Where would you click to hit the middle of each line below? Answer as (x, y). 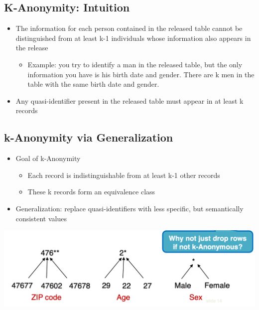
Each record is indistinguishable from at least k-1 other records (124, 175)
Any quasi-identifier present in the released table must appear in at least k (129, 100)
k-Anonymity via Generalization (89, 137)
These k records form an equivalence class (91, 192)
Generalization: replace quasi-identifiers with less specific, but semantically (129, 208)
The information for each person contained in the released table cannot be (129, 28)
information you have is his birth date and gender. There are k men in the (141, 74)
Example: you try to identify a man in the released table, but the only (135, 64)
